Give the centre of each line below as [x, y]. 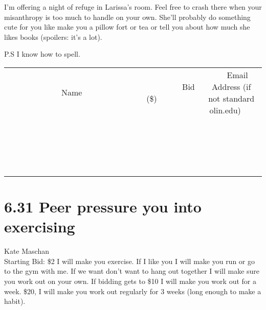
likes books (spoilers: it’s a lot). [53, 37]
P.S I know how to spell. [42, 54]
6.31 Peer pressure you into [103, 207]
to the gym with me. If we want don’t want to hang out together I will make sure [132, 271]
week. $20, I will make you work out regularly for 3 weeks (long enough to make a [133, 291]
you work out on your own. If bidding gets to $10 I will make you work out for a [130, 281]
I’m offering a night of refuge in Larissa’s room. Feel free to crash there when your [133, 7]
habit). [15, 301]
